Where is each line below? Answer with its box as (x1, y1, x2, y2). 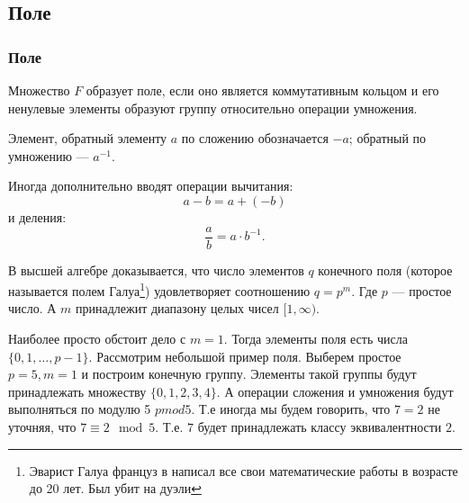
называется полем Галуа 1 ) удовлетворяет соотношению (8, 279, 311, 300)
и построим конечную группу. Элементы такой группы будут (81, 364, 417, 383)
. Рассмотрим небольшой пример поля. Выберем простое (88, 346, 401, 365)
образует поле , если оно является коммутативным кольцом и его (86, 81, 439, 99)
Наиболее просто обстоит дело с (8, 329, 186, 348)
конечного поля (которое (318, 260, 453, 279)
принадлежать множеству (8, 382, 147, 400)
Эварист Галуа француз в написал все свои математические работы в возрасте (29, 461, 458, 480)
